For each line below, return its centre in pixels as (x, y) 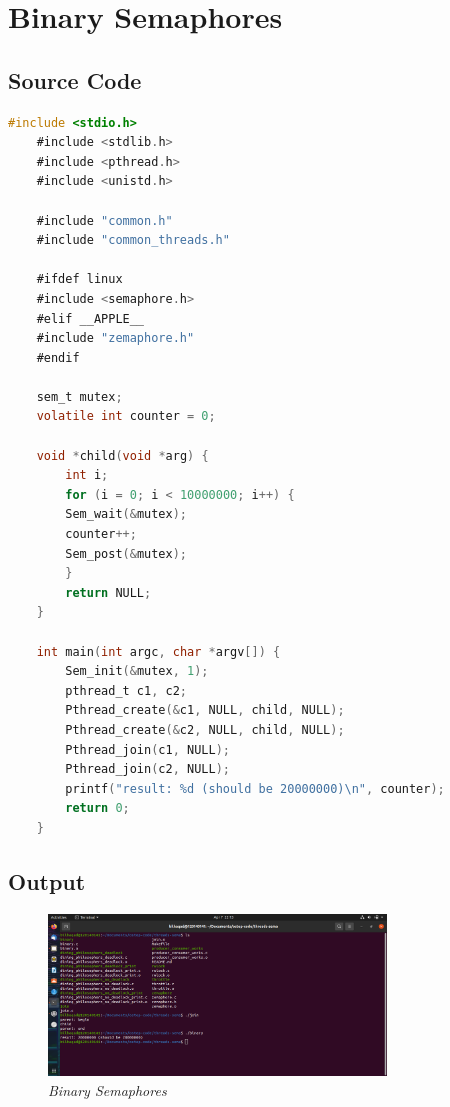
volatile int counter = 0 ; (126, 416)
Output (47, 880)
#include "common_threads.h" (133, 240)
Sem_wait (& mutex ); (126, 514)
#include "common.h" (104, 220)
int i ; (87, 475)
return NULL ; (108, 592)
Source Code (75, 79)
